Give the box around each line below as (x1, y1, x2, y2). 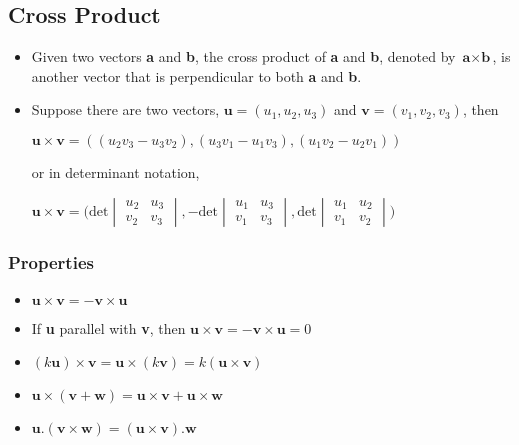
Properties (8, 249, 94, 274)
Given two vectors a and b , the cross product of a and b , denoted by (31, 46, 456, 67)
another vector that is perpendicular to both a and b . (31, 65, 362, 86)
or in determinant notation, (31, 161, 200, 182)
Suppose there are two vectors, (31, 99, 220, 120)
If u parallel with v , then (31, 317, 186, 338)
